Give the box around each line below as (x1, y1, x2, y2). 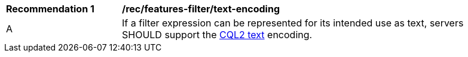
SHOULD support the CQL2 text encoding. (122, 29, 313, 41)
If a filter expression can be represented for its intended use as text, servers (122, 17, 464, 29)
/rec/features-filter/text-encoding (122, 3, 280, 15)
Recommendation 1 (6, 3, 94, 15)
